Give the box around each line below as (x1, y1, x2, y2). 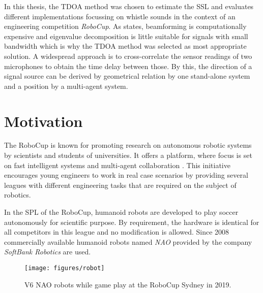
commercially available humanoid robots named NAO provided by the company (4, 236, 252, 247)
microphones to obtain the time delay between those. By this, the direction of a (4, 60, 252, 71)
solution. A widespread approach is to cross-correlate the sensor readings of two (4, 50, 252, 61)
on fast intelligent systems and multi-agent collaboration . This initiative (4, 159, 230, 170)
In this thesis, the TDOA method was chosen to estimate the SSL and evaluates (4, 1, 254, 11)
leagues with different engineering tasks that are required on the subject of (4, 179, 237, 190)
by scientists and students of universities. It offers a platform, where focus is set (4, 150, 252, 160)
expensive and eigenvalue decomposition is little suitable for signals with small (4, 30, 248, 41)
